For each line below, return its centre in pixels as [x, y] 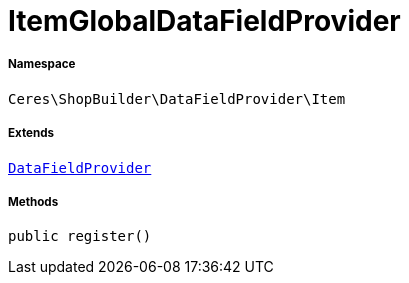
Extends [31, 133]
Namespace [42, 64]
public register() [80, 236]
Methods [33, 201]
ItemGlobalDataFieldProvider [204, 21]
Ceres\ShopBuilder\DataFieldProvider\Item [177, 98]
